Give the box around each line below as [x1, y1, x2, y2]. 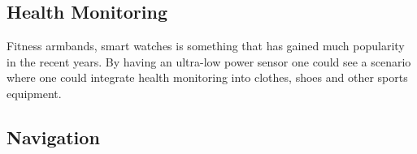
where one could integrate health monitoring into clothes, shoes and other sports [7, 69, 408, 86]
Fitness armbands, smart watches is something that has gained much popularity [7, 37, 405, 54]
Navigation [7, 124, 100, 149]
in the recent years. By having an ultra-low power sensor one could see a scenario [7, 53, 411, 70]
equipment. [7, 84, 62, 101]
